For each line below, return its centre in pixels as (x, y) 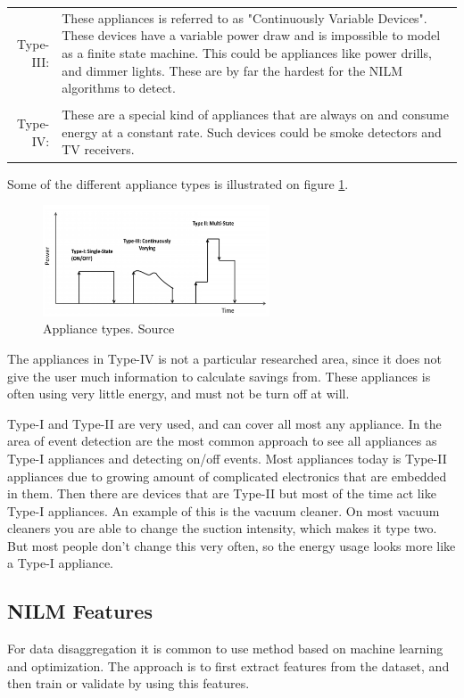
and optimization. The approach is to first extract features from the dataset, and (228, 665)
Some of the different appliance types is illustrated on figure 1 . (178, 183)
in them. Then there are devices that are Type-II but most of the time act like (222, 493)
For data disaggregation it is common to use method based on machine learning (225, 649)
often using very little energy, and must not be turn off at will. (178, 394)
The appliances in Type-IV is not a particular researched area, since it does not (225, 358)
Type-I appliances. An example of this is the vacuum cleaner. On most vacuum (224, 510)
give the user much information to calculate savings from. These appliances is (219, 376)
